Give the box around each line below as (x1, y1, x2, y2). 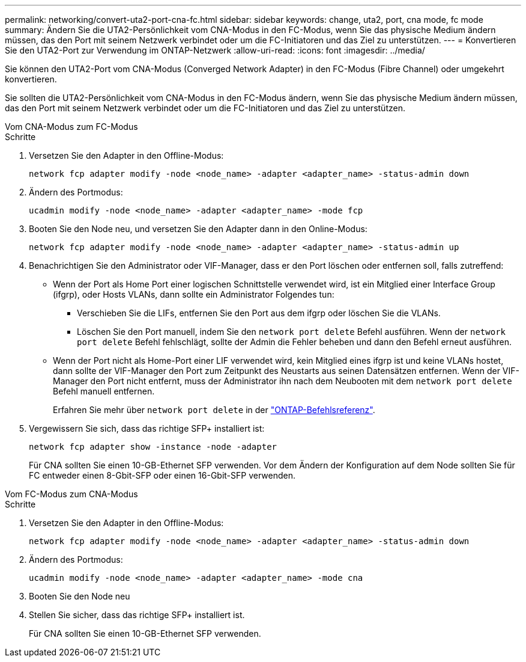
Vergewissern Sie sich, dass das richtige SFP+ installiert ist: (29, 423, 265, 434)
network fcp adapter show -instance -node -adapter (29, 442, 277, 452)
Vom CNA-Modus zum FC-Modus (5, 121, 138, 132)
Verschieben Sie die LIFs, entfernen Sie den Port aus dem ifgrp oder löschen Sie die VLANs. (77, 308, 441, 318)
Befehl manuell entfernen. (53, 386, 155, 396)
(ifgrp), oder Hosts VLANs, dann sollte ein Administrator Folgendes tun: (53, 289, 334, 299)
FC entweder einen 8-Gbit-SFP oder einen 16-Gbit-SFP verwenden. (29, 470, 295, 480)
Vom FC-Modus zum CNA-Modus (5, 489, 138, 499)
